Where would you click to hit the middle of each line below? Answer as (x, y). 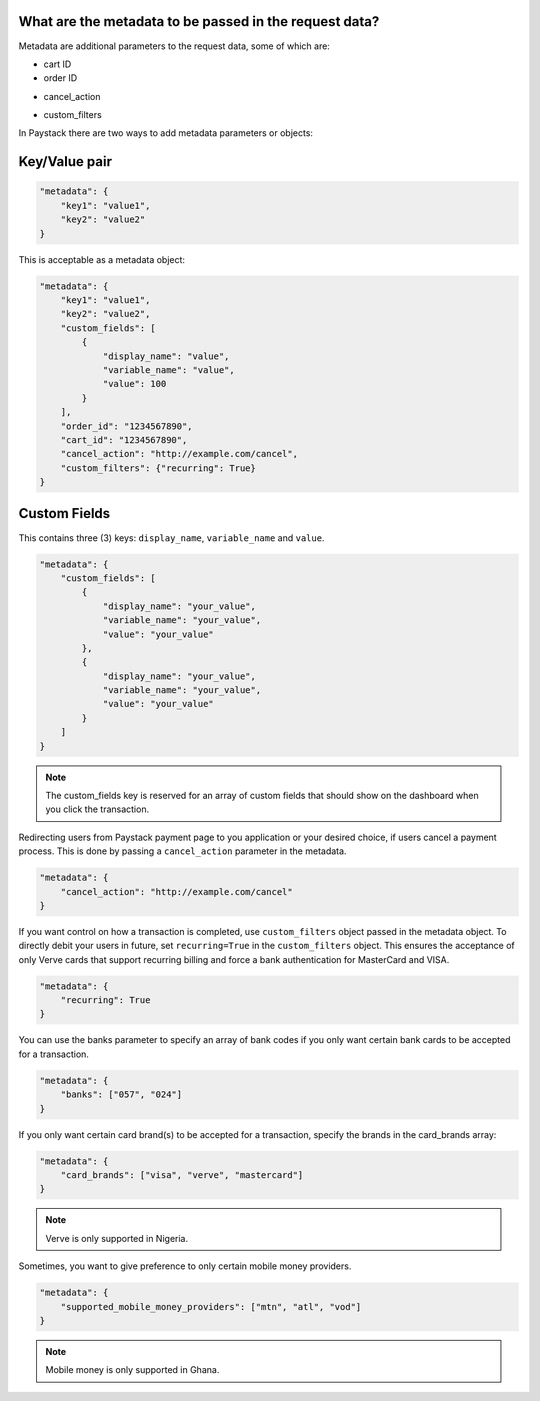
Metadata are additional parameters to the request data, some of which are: (174, 46)
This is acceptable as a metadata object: (101, 259)
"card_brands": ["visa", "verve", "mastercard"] (182, 1174)
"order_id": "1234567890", (127, 426)
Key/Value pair (65, 161)
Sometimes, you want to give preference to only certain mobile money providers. (185, 1266)
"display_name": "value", (166, 356)
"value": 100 (134, 384)
